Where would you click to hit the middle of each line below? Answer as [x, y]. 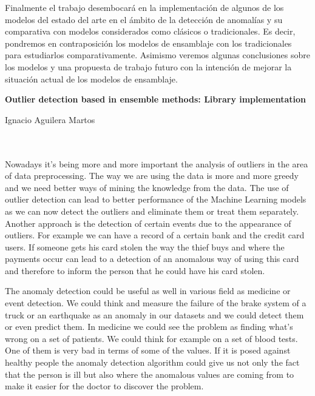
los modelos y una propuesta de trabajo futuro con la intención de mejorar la [148, 66]
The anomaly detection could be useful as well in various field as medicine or [148, 291]
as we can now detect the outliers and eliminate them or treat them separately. [152, 211]
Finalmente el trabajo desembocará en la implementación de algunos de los [144, 7]
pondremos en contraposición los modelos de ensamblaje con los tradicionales [148, 43]
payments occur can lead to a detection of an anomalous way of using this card [152, 259]
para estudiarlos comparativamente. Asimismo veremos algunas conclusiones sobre [157, 55]
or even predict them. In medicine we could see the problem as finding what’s [149, 327]
